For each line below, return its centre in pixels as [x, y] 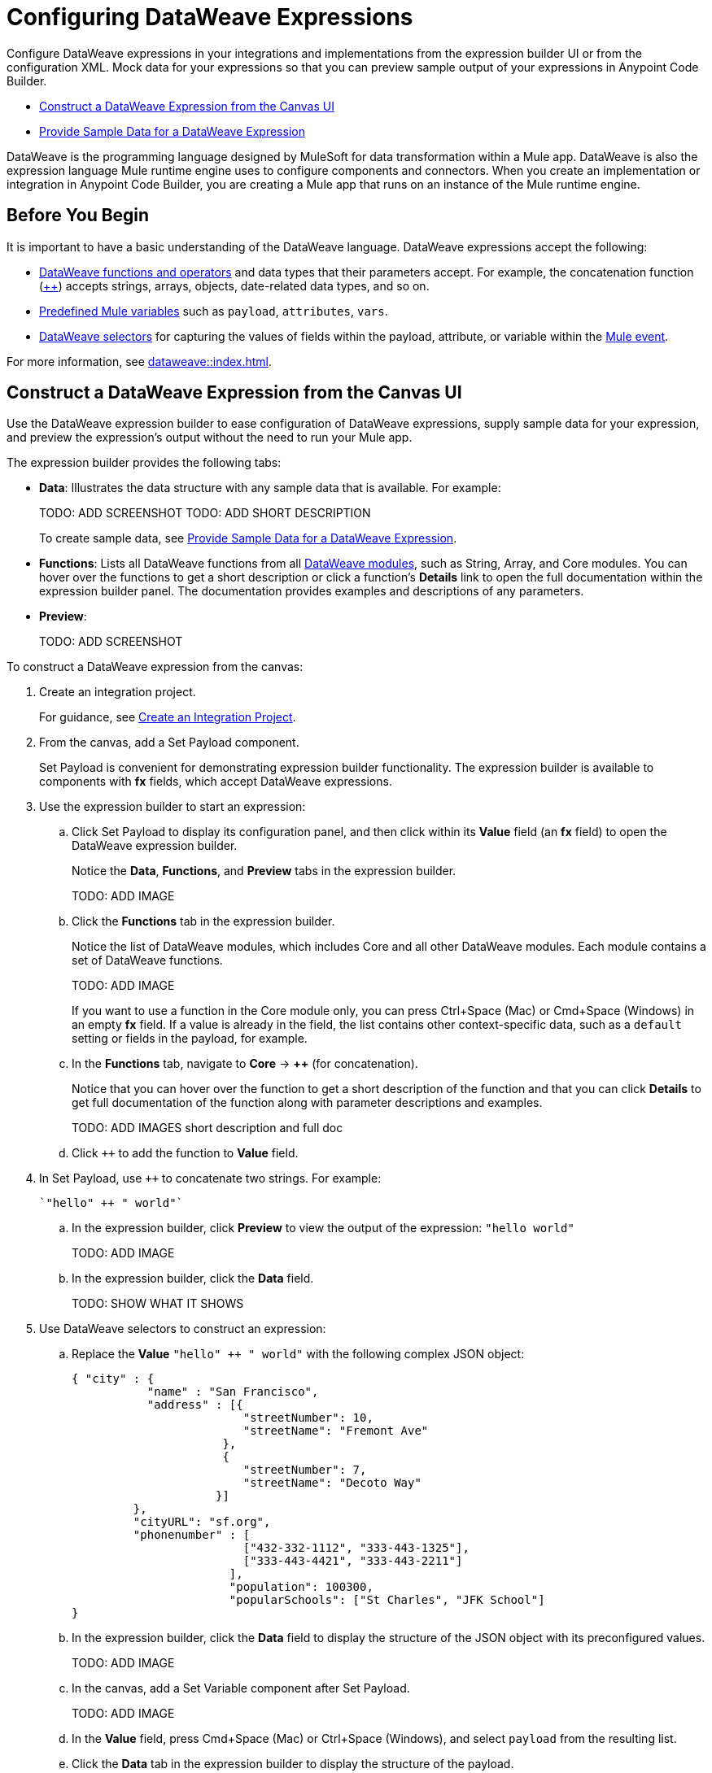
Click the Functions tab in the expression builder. [203, 921]
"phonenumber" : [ [192, 1535]
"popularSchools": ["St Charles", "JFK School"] [387, 1600]
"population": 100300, [301, 1587]
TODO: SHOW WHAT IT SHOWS [158, 1304]
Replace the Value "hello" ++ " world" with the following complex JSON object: [298, 1354]
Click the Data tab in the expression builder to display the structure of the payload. [293, 1764]
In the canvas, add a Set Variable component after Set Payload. [241, 1688]
